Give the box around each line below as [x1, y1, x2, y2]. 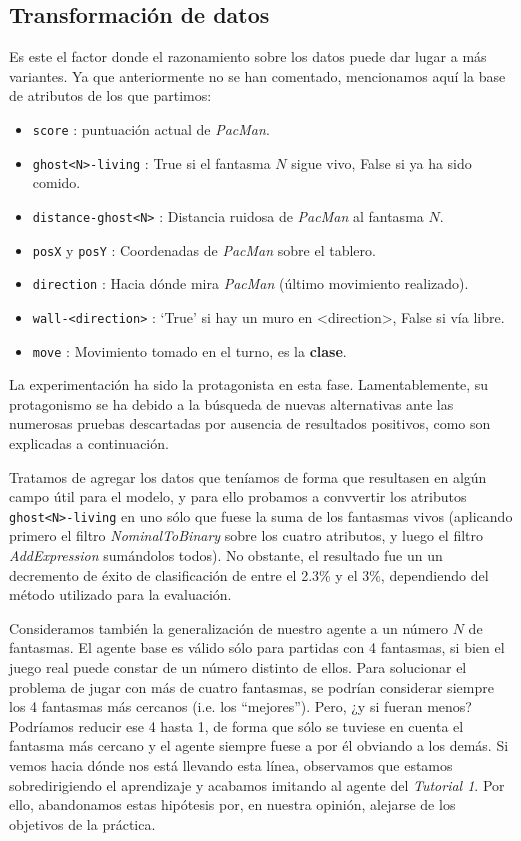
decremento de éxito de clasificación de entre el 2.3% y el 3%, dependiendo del [9, 564, 489, 585]
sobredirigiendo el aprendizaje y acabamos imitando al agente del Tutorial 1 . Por [9, 774, 505, 795]
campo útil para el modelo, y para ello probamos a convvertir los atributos [9, 486, 467, 507]
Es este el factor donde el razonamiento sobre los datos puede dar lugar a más [9, 46, 487, 67]
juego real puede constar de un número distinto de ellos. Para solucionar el [9, 656, 467, 677]
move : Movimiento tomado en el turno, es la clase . [32, 340, 347, 361]
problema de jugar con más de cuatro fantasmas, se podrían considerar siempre [9, 676, 494, 697]
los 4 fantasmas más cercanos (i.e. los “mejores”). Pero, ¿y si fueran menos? [9, 696, 472, 717]
